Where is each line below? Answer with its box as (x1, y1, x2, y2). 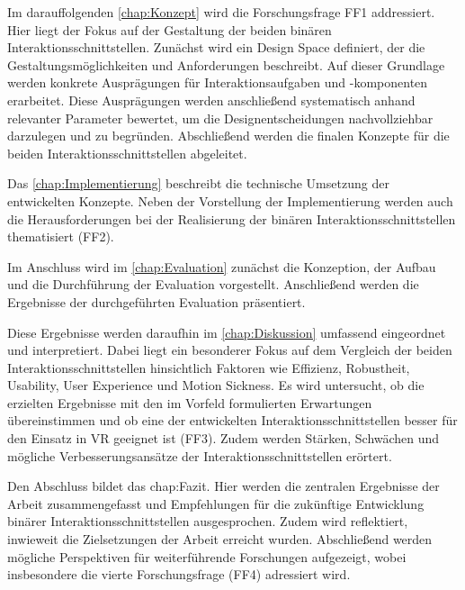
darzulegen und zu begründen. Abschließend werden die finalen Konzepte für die (7, 126, 450, 145)
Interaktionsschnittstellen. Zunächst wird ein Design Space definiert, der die (7, 38, 425, 57)
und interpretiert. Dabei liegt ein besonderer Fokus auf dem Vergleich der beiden (7, 340, 452, 359)
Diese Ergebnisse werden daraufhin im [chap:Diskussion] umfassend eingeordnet (7, 322, 446, 341)
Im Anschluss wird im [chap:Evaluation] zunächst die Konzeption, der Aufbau (7, 257, 436, 276)
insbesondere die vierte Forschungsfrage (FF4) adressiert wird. (7, 565, 351, 584)
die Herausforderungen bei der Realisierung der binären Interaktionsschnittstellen (7, 209, 456, 228)
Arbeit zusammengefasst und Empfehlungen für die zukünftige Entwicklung (7, 494, 425, 513)
